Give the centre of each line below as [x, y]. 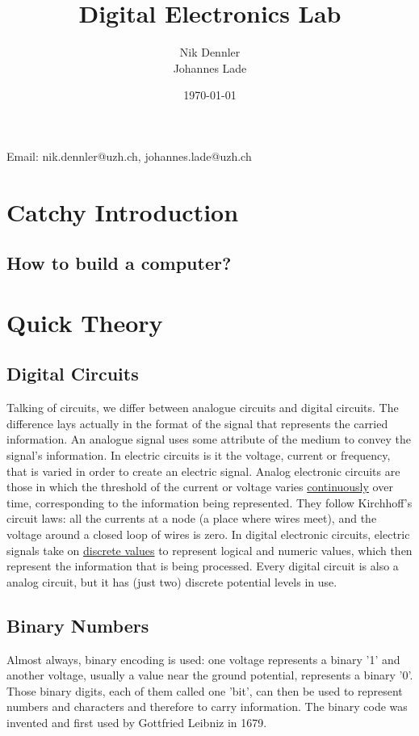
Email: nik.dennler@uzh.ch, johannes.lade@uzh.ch [129, 156]
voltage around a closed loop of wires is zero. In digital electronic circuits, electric [208, 534]
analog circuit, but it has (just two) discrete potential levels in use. [172, 581]
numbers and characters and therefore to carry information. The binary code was [207, 707]
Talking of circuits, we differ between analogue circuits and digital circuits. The [203, 408]
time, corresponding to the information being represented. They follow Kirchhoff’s [209, 502]
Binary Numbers [78, 625]
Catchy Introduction [123, 211]
